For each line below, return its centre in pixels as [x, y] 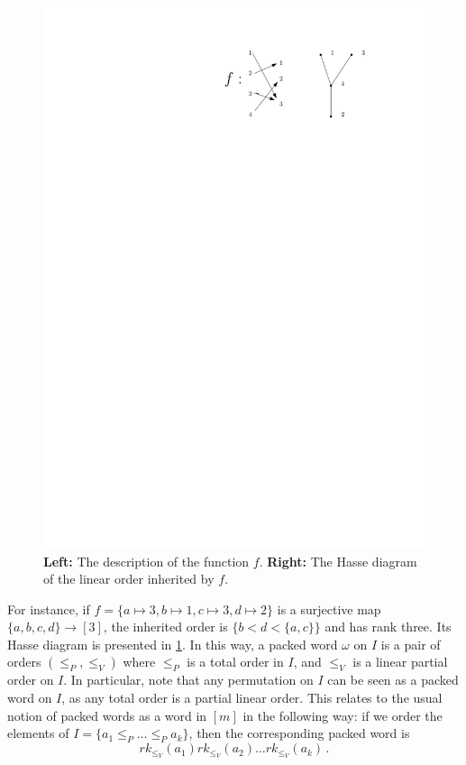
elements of [38, 733]
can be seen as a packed [393, 680]
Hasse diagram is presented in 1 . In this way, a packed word [173, 644]
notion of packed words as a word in [107, 715]
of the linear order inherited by [129, 579]
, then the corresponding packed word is [299, 733]
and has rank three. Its [388, 627]
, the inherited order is [165, 627]
